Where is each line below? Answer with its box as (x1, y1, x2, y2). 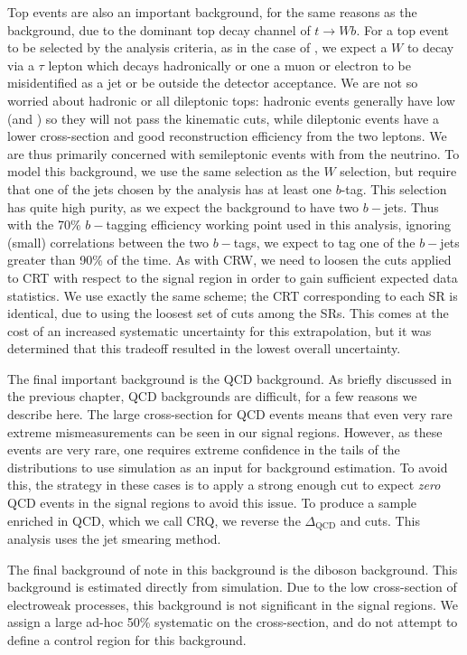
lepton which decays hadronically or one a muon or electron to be (48, 55, 411, 74)
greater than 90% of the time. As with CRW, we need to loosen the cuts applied (7, 250, 452, 269)
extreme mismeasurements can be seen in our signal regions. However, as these (7, 422, 443, 441)
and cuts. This (340, 510, 420, 529)
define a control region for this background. (7, 631, 247, 650)
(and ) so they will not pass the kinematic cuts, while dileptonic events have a (7, 108, 439, 127)
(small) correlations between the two (7, 232, 210, 251)
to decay (406, 38, 454, 57)
